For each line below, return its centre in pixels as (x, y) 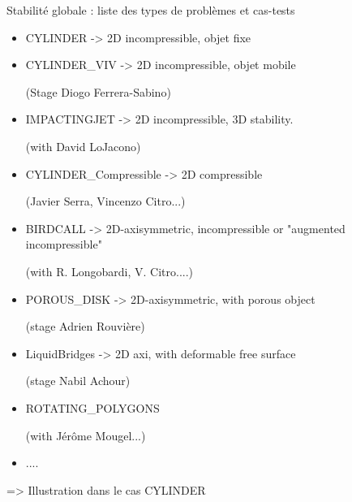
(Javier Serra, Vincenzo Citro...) (105, 201)
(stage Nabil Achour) (78, 381)
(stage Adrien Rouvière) (85, 326)
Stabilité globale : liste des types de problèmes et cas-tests (151, 10)
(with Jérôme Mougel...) (86, 435)
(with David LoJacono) (83, 146)
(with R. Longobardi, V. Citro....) (109, 271)
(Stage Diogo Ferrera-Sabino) (98, 91)
